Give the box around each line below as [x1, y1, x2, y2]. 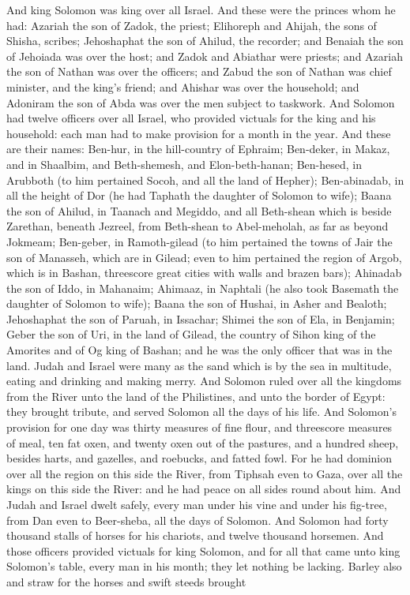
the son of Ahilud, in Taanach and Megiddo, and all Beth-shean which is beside [6, 202, 392, 219]
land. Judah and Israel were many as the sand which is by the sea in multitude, [6, 357, 392, 373]
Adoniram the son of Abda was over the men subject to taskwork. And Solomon [6, 94, 395, 110]
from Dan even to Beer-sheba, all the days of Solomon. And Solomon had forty [6, 511, 389, 528]
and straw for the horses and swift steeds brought [6, 573, 246, 589]
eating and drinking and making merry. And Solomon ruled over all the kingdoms [6, 372, 402, 389]
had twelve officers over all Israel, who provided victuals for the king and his [6, 110, 376, 126]
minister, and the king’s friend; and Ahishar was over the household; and [6, 78, 359, 95]
